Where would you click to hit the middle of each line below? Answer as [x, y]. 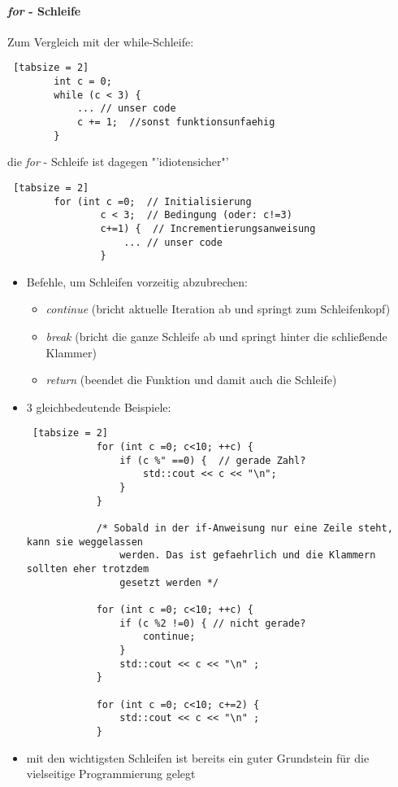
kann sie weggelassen [84, 542]
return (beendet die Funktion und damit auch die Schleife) [191, 380]
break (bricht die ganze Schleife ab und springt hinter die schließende [216, 337]
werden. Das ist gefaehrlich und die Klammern [248, 555]
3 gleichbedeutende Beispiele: [99, 407]
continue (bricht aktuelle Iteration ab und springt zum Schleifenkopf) [218, 309]
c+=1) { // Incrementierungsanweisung [208, 228]
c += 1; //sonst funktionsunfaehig [176, 122]
